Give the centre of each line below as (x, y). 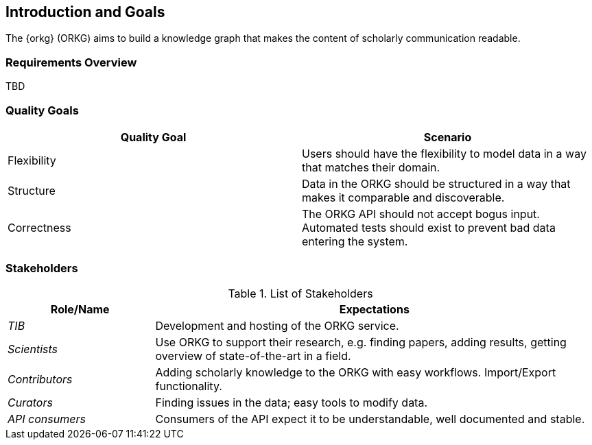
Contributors (40, 379)
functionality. (189, 386)
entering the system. (355, 241)
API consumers (47, 419)
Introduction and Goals (85, 12)
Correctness (39, 227)
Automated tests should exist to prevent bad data (429, 227)
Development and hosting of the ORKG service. (277, 325)
